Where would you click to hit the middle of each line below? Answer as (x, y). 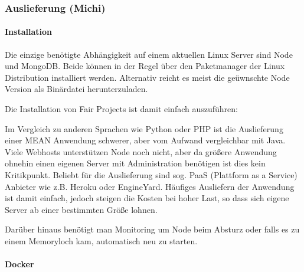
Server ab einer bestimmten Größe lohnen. (81, 209)
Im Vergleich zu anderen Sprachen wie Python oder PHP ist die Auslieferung (144, 128)
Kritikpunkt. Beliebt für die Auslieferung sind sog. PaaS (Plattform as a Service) (151, 174)
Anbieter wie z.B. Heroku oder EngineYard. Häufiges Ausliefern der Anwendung (150, 186)
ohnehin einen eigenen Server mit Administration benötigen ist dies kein (135, 163)
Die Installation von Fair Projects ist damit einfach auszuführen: (121, 109)
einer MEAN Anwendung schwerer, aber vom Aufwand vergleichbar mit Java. (145, 140)
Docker (19, 264)
